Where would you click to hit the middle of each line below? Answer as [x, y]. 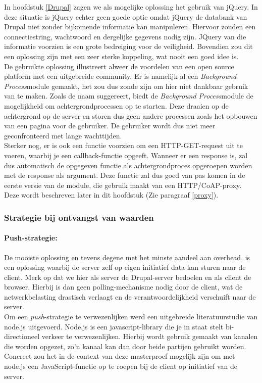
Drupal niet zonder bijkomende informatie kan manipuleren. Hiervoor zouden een [130, 27]
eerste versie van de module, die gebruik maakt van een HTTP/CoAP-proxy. [123, 185]
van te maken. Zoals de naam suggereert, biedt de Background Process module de [129, 96]
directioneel [22, 336]
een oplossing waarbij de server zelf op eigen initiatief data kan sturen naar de [125, 267]
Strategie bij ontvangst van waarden [79, 217]
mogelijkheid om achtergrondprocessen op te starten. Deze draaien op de [116, 105]
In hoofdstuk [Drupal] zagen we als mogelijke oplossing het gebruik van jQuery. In [131, 7]
